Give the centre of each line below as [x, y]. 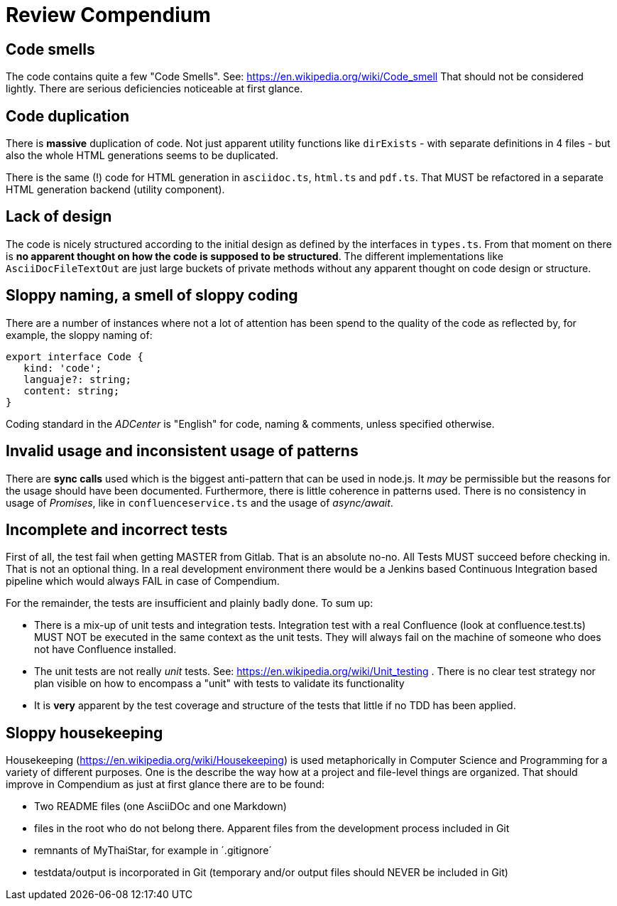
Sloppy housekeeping [84, 733]
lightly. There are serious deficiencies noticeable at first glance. [154, 89]
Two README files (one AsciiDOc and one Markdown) [160, 807]
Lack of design [59, 217]
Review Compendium [108, 15]
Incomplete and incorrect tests [117, 529]
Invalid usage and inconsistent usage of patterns [182, 451]
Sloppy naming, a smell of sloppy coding [152, 296]
